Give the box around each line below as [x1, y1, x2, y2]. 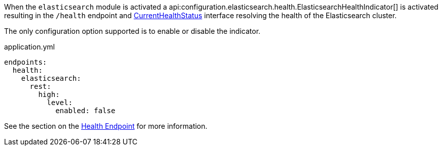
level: [47, 98, 73, 107]
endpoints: [4, 58, 47, 66]
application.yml [4, 42, 55, 51]
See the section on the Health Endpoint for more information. [4, 122, 208, 130]
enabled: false [55, 107, 116, 115]
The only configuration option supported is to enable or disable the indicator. [4, 27, 261, 35]
